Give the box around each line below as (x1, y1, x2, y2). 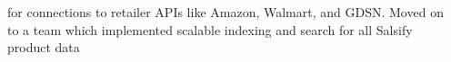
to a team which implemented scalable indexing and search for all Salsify (7, 20, 413, 39)
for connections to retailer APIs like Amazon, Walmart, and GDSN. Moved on (7, 3, 444, 21)
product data (7, 38, 80, 57)
